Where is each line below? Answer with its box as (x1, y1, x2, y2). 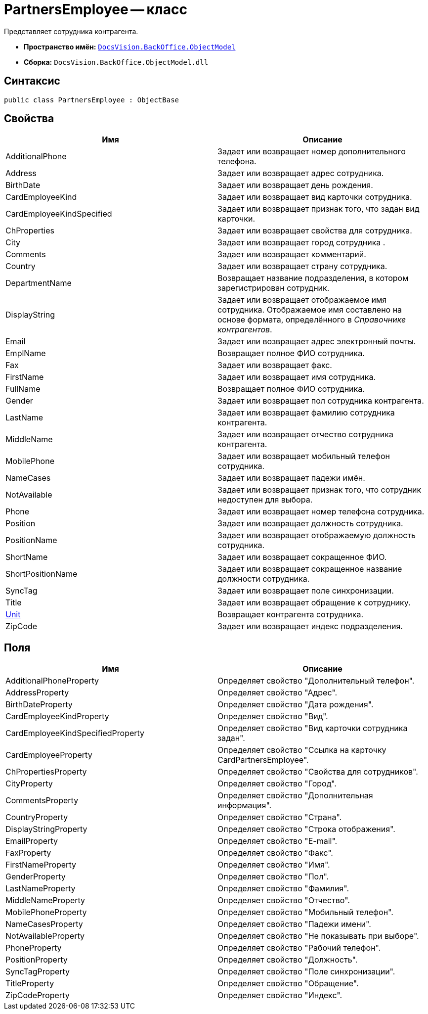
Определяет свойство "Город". (217, 779, 337, 789)
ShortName (5, 552, 48, 562)
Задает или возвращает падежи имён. (217, 473, 365, 483)
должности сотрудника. (217, 574, 310, 584)
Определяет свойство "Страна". (217, 812, 342, 823)
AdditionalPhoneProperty (5, 676, 99, 686)
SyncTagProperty (5, 967, 70, 977)
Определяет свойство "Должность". (217, 955, 358, 965)
